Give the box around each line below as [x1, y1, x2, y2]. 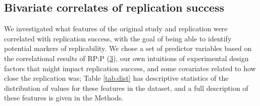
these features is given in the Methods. [4, 92, 124, 103]
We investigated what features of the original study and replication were [4, 23, 228, 34]
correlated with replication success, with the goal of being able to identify [4, 33, 232, 43]
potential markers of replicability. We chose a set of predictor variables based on [4, 43, 252, 54]
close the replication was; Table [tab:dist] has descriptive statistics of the [4, 73, 229, 83]
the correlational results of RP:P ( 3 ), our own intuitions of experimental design [4, 52, 249, 63]
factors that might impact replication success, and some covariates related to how [4, 63, 256, 73]
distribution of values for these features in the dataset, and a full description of [4, 82, 248, 93]
